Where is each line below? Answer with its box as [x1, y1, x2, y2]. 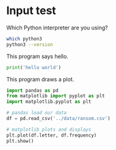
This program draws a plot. [6, 75, 74, 83]
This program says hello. [6, 53, 68, 60]
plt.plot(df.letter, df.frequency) [6, 132, 97, 138]
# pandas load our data [6, 110, 67, 116]
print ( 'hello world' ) [6, 64, 62, 70]
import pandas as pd [6, 87, 59, 94]
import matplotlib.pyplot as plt [6, 99, 92, 105]
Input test [6, 4, 56, 18]
